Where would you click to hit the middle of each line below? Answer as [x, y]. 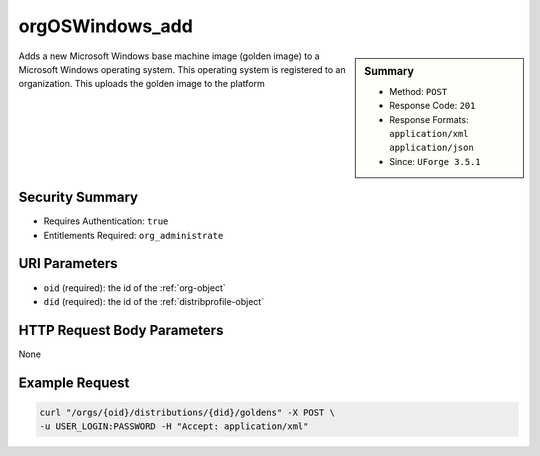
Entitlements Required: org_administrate [133, 235]
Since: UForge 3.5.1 [435, 161]
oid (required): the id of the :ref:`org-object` [135, 287]
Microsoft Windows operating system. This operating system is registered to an [182, 69]
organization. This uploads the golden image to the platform [141, 84]
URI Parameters [68, 263]
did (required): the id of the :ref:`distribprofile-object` [154, 301]
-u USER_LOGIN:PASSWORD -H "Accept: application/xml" [174, 426]
